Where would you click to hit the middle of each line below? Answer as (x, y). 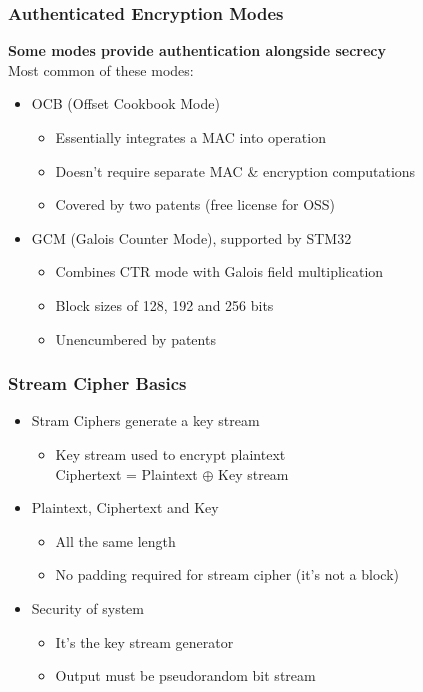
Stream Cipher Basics (97, 383)
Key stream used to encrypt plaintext (170, 453)
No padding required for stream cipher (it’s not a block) (227, 574)
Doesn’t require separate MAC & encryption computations (235, 170)
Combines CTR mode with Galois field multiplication (219, 271)
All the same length (115, 540)
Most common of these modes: (101, 69)
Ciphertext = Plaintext (126, 473)
